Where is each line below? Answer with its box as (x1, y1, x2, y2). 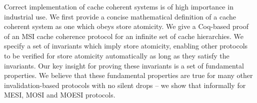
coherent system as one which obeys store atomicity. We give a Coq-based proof (4, 21, 248, 31)
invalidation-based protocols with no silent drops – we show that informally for (4, 79, 246, 90)
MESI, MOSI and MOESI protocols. (4, 89, 115, 100)
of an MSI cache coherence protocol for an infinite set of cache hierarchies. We (4, 30, 244, 41)
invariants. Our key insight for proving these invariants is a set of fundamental (4, 60, 244, 70)
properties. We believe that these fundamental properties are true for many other (4, 70, 253, 80)
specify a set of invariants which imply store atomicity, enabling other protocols (4, 40, 248, 51)
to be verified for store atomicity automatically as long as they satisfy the (4, 50, 229, 60)
